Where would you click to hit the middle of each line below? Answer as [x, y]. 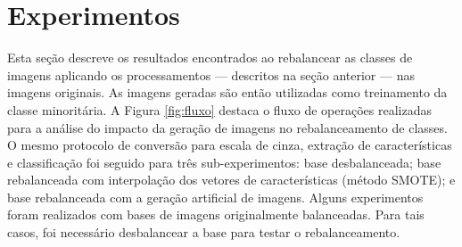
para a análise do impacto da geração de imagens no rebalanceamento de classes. [227, 127]
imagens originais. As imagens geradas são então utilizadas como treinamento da [227, 92]
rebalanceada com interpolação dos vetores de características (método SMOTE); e [231, 180]
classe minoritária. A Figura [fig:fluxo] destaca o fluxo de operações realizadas [220, 109]
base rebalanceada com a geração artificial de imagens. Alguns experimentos [215, 197]
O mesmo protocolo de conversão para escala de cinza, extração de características [230, 145]
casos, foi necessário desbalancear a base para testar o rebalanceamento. [204, 232]
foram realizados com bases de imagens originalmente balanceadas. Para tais [216, 214]
